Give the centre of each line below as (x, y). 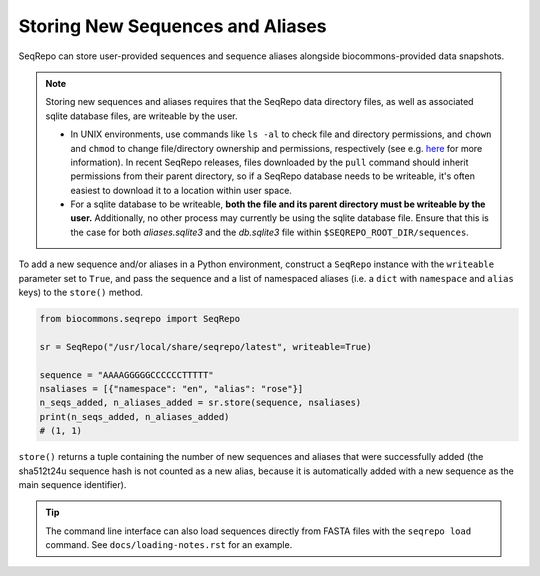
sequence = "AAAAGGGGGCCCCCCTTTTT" (126, 374)
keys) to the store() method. (81, 292)
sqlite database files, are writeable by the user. (142, 116)
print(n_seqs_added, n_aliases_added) (134, 416)
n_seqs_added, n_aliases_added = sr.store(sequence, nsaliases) (200, 403)
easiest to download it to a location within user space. (181, 190)
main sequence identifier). (72, 484)
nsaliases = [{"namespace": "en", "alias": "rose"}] (171, 388)
